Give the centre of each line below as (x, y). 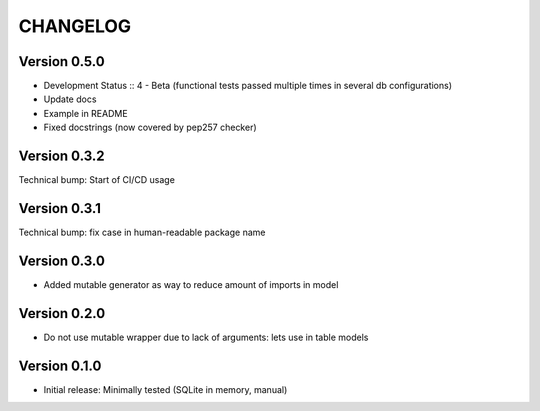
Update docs (70, 99)
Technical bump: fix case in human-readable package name (142, 232)
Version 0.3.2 (61, 156)
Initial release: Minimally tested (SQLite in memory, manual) (165, 389)
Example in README (86, 113)
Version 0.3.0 (61, 260)
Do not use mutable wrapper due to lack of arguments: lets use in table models (206, 337)
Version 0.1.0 (60, 365)
